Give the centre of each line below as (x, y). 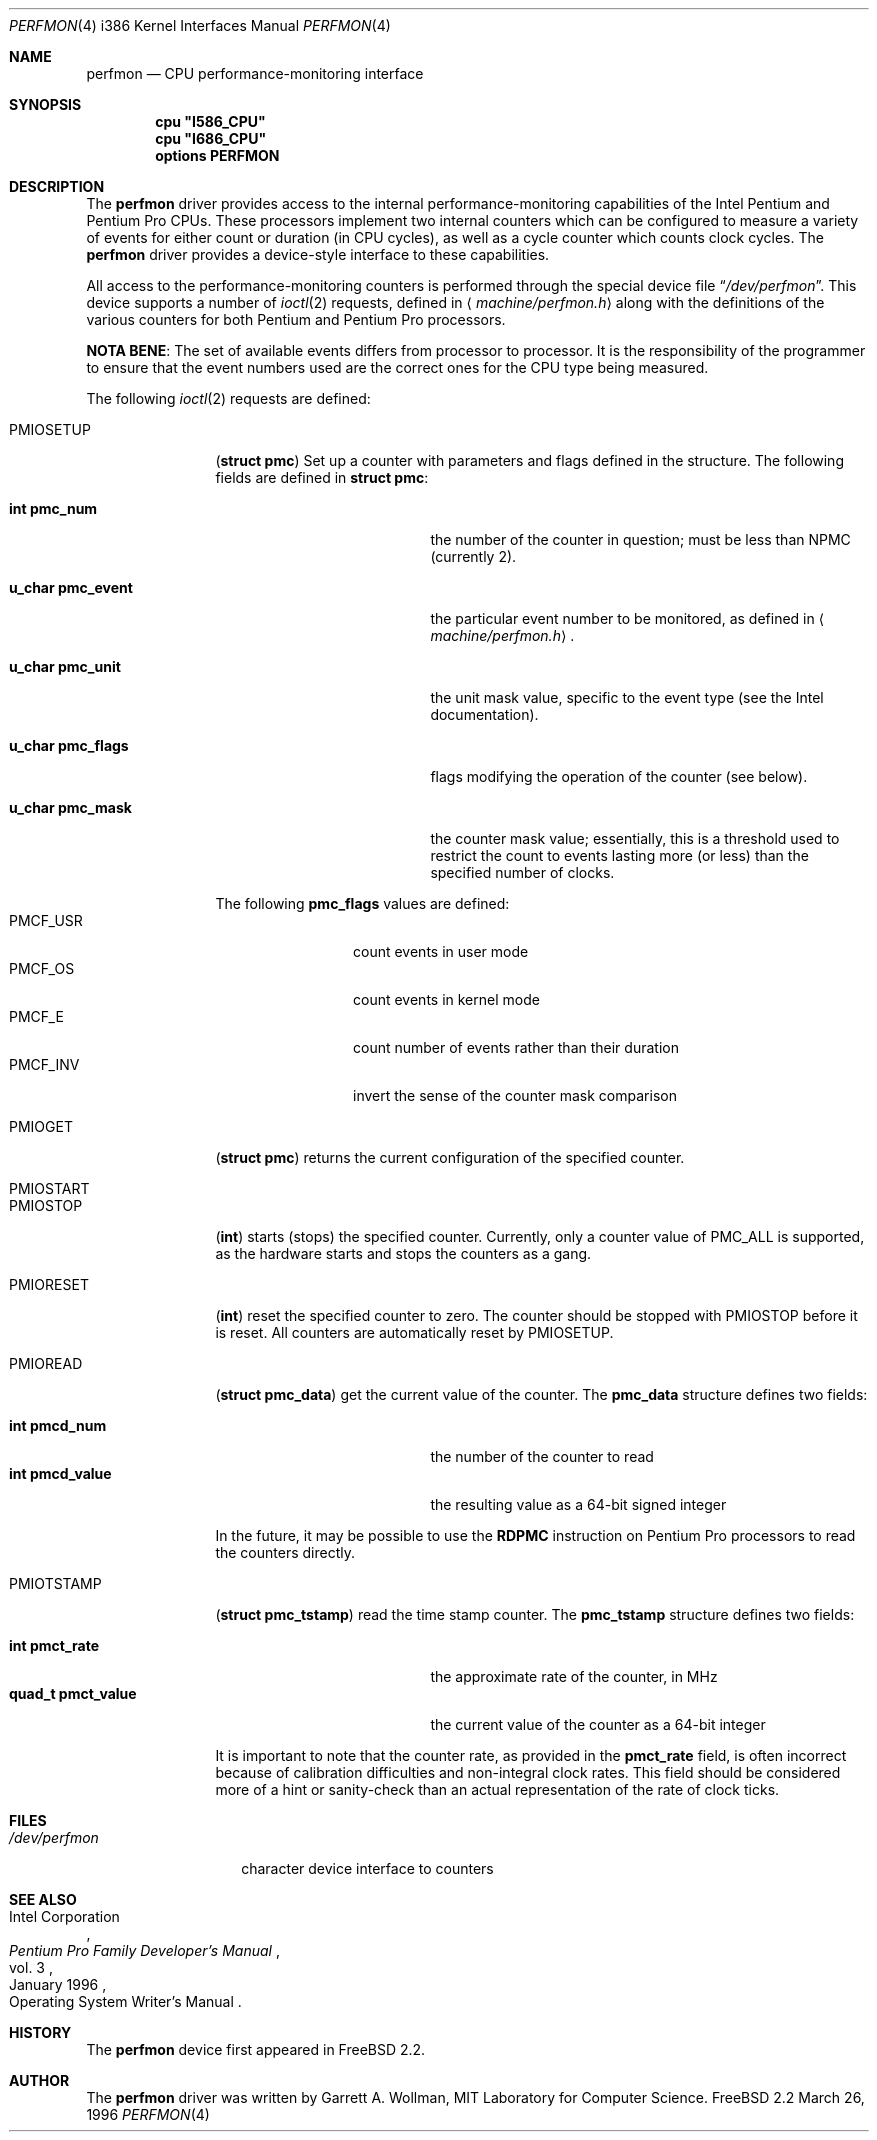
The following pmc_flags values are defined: (362, 903)
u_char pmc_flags (69, 745)
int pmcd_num (58, 1425)
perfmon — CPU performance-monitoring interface (255, 73)
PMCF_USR (46, 920)
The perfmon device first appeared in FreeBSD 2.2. (256, 2049)
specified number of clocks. (522, 872)
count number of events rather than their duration (516, 1047)
